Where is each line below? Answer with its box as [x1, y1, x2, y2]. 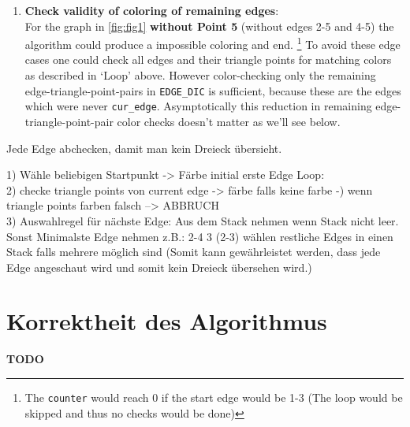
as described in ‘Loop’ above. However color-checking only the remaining [24, 67, 376, 84]
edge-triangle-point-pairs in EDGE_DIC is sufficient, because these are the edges [24, 82, 401, 98]
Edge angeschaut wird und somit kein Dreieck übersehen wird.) [6, 258, 312, 275]
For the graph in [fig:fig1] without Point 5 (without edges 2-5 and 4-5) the [24, 17, 394, 34]
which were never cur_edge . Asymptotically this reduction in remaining [24, 98, 372, 114]
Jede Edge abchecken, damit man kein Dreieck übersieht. [6, 139, 282, 156]
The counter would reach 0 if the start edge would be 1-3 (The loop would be [24, 389, 403, 405]
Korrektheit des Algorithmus [6, 305, 327, 337]
